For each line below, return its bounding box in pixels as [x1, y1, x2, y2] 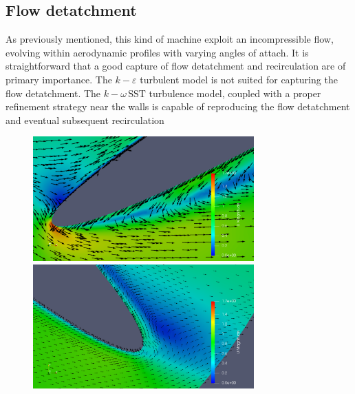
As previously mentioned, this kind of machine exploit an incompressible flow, [6, 32, 334, 46]
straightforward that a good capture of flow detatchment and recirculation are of [6, 59, 346, 73]
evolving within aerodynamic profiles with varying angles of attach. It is [6, 45, 309, 59]
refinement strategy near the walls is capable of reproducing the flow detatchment [6, 99, 350, 114]
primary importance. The [6, 72, 112, 86]
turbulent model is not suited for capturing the [140, 72, 338, 86]
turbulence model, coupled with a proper [149, 85, 321, 100]
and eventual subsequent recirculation [6, 112, 164, 127]
